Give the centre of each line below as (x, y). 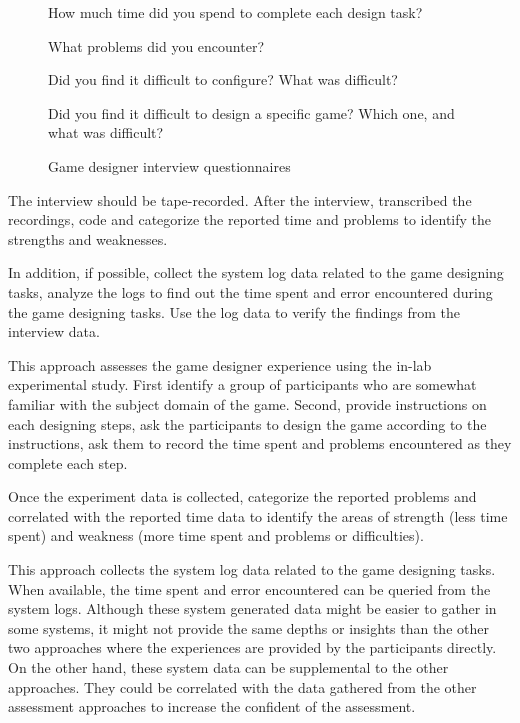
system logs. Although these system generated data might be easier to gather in (252, 608)
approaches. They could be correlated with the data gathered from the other (242, 686)
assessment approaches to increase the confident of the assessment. (212, 706)
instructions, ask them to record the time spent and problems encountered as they (260, 443)
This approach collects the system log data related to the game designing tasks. (252, 569)
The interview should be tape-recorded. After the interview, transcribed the (240, 199)
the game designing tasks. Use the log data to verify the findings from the (234, 311)
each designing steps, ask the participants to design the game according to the (247, 423)
